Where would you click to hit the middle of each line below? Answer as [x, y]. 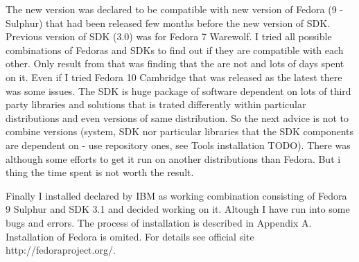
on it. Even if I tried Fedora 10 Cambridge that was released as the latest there [174, 77]
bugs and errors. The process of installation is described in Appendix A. [159, 222]
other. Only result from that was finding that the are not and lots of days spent [175, 63]
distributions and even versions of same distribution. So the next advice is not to [177, 117]
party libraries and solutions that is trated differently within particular [156, 104]
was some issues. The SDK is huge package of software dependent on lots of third [178, 90]
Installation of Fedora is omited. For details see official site [130, 236]
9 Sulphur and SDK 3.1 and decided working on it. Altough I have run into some [178, 209]
